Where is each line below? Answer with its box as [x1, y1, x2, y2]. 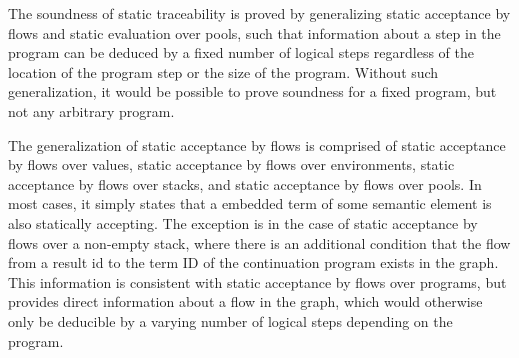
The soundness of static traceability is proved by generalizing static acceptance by [8, 3, 511, 23]
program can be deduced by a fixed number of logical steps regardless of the [8, 42, 474, 63]
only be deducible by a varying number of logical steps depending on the [8, 310, 453, 331]
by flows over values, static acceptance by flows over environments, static [8, 154, 455, 175]
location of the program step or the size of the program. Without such [8, 61, 439, 82]
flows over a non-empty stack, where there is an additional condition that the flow [8, 232, 511, 253]
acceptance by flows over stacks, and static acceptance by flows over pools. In [8, 173, 482, 194]
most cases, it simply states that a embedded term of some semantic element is [8, 193, 492, 214]
